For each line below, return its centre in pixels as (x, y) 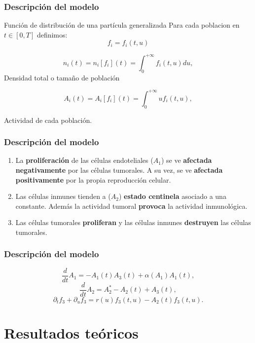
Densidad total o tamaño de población (62, 77)
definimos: (52, 34)
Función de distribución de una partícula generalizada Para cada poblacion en (122, 25)
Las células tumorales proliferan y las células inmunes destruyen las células (133, 222)
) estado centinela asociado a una (172, 196)
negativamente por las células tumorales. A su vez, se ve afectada (119, 170)
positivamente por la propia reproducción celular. (93, 179)
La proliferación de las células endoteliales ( (84, 160)
